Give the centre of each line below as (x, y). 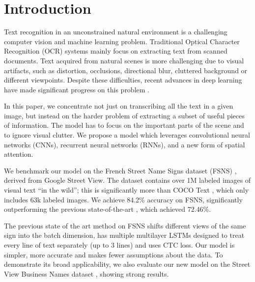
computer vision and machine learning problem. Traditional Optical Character (122, 41)
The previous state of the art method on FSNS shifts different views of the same (125, 225)
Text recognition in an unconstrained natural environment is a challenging (116, 32)
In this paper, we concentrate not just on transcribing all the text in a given (119, 106)
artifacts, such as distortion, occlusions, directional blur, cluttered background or (126, 70)
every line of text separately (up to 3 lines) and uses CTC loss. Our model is (119, 245)
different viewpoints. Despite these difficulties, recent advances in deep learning (123, 80)
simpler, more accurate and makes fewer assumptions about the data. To (113, 254)
